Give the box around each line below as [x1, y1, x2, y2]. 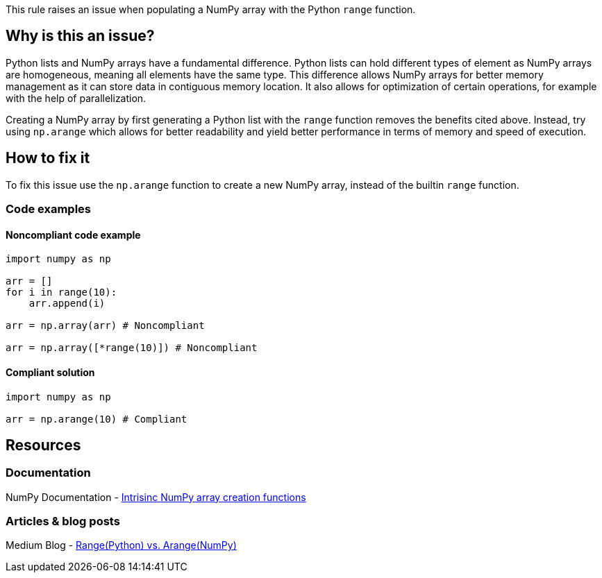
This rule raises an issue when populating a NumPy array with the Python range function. [6, 3, 416, 15]
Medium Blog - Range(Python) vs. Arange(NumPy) [6, 539, 237, 552]
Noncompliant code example [6, 228, 141, 241]
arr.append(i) [28, 298, 106, 309]
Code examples [6, 202, 92, 216]
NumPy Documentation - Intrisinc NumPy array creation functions [6, 491, 306, 503]
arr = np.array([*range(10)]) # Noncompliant [6, 342, 258, 354]
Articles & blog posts [6, 514, 120, 529]
